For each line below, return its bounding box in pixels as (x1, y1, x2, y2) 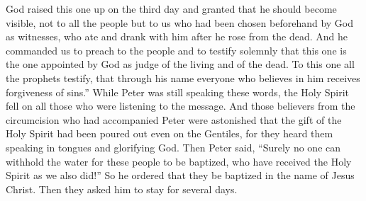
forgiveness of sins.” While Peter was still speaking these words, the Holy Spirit (6, 84, 350, 99)
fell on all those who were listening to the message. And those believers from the (6, 98, 355, 113)
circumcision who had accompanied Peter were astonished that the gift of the (6, 112, 342, 127)
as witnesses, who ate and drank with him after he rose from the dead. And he (6, 29, 348, 44)
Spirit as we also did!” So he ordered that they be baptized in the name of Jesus (6, 168, 355, 183)
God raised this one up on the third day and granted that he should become (6, 1, 337, 16)
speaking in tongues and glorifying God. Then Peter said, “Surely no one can (6, 139, 341, 154)
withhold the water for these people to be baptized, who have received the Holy (6, 154, 352, 168)
